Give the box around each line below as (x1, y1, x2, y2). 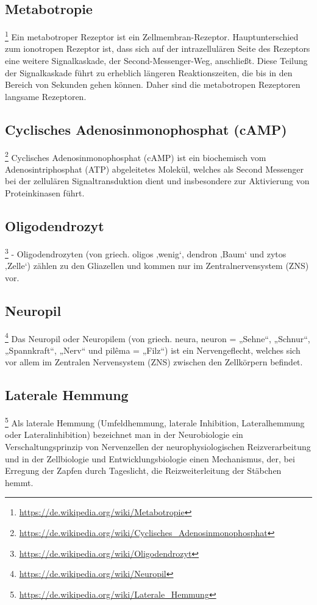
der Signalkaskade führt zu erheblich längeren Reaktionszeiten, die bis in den (5, 66, 293, 79)
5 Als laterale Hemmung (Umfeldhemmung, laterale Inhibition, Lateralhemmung (5, 415, 305, 429)
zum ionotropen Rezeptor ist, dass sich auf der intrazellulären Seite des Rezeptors (5, 42, 310, 55)
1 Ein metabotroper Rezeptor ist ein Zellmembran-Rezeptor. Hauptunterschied (5, 29, 299, 43)
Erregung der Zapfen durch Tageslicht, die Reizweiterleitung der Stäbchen (5, 464, 282, 477)
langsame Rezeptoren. (5, 90, 87, 102)
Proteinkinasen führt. (5, 187, 85, 199)
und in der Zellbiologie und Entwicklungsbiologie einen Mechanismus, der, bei (5, 452, 295, 465)
